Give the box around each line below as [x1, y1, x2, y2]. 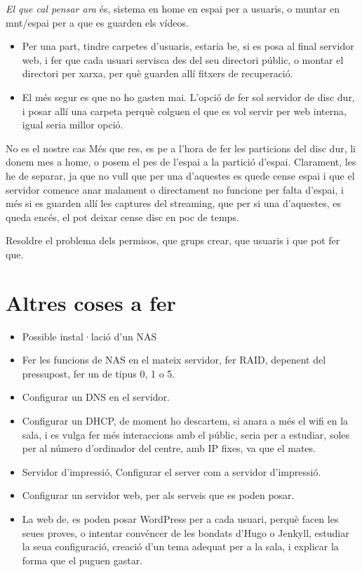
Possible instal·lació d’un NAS [22, 328, 157, 343]
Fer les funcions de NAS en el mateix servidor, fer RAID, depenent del [22, 352, 326, 367]
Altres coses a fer [6, 288, 176, 317]
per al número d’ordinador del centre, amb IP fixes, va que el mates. [22, 441, 316, 455]
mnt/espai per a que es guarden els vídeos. [6, 15, 189, 29]
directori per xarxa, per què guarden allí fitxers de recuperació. [22, 66, 293, 81]
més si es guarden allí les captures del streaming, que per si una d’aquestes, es [6, 196, 342, 211]
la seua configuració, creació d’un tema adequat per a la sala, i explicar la [22, 539, 339, 554]
